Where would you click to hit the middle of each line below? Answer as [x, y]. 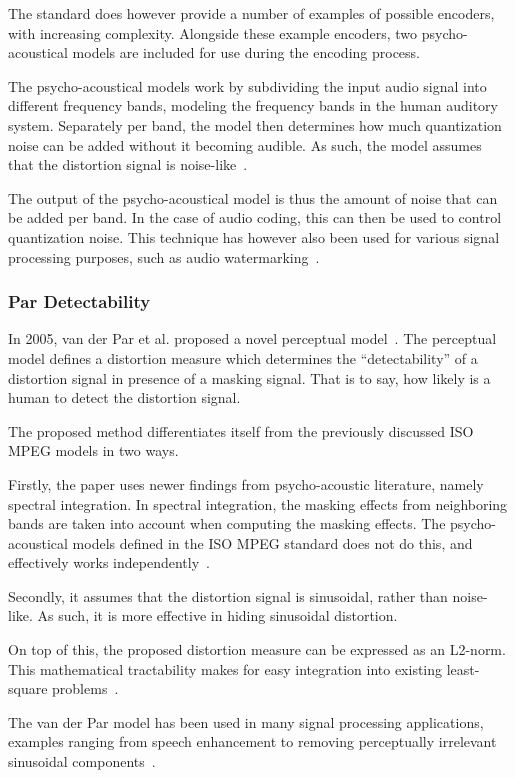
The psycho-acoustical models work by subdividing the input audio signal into [247, 85]
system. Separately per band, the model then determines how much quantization [255, 124]
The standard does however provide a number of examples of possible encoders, [251, 13]
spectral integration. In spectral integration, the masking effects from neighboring [258, 503]
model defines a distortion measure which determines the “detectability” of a [243, 357]
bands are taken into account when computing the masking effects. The [227, 523]
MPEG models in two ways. [93, 450]
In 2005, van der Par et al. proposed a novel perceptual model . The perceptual [252, 338]
